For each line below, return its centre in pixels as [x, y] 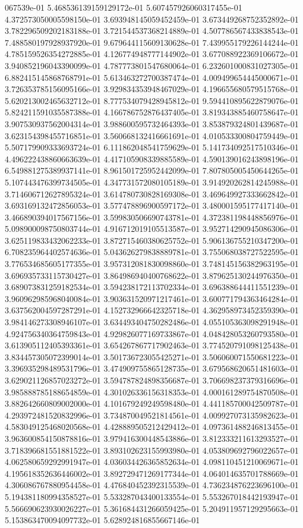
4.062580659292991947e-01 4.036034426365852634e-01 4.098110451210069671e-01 [152, 462]
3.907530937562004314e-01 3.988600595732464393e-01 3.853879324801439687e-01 [152, 123]
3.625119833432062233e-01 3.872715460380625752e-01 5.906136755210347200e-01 [152, 240]
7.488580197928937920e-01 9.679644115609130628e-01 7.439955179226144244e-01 [152, 42]
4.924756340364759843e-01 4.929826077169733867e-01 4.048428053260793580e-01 [152, 333]
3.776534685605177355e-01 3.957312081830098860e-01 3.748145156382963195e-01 [152, 264]
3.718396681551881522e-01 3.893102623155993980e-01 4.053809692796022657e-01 [152, 450]
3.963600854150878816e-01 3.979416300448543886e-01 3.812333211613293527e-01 [152, 438]
